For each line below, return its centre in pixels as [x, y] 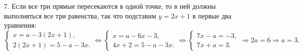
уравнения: [20, 25]
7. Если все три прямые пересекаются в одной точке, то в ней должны [110, 6]
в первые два [212, 15]
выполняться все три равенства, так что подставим [80, 15]
